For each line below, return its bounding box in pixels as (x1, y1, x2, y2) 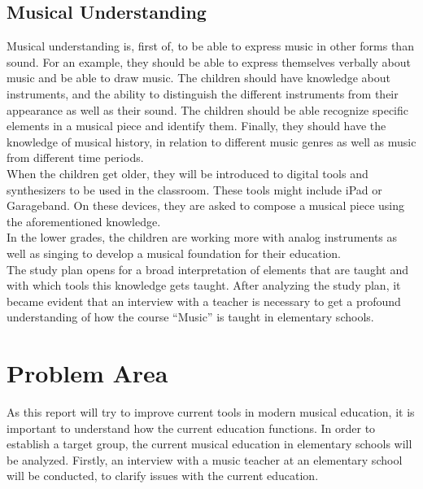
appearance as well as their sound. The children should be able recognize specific (7, 101, 409, 118)
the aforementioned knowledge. (7, 212, 161, 229)
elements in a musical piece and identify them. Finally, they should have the (7, 117, 386, 134)
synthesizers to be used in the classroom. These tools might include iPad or (7, 181, 382, 198)
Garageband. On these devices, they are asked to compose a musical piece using (7, 197, 405, 214)
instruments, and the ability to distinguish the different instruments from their (7, 85, 399, 102)
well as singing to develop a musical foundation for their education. (7, 244, 341, 261)
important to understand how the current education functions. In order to (7, 419, 376, 436)
